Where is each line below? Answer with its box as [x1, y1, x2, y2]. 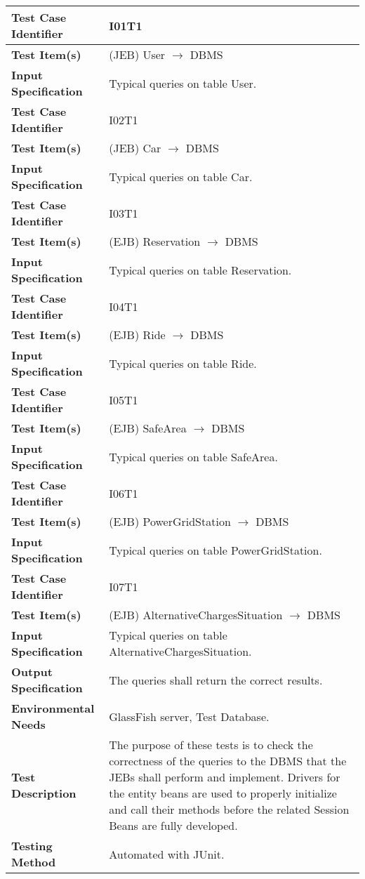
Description [11, 785, 77, 801]
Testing [11, 838, 53, 854]
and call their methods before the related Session [109, 801, 350, 817]
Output [11, 663, 53, 680]
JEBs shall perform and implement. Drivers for [109, 769, 340, 785]
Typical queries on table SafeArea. [109, 448, 278, 465]
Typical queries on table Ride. [109, 355, 257, 371]
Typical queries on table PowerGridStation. [109, 541, 322, 558]
